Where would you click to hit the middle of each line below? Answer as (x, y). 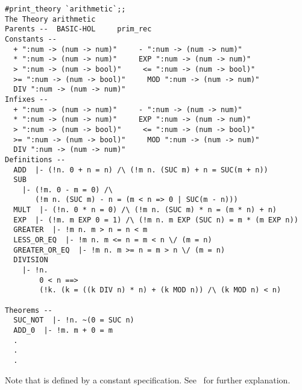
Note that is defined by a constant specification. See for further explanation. (148, 379)
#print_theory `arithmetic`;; (65, 9)
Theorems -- (29, 310)
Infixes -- (27, 99)
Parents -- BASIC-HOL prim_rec (78, 29)
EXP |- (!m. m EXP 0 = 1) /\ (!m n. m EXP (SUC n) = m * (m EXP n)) (156, 220)
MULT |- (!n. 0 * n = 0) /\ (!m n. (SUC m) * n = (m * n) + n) (145, 210)
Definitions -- (35, 159)
